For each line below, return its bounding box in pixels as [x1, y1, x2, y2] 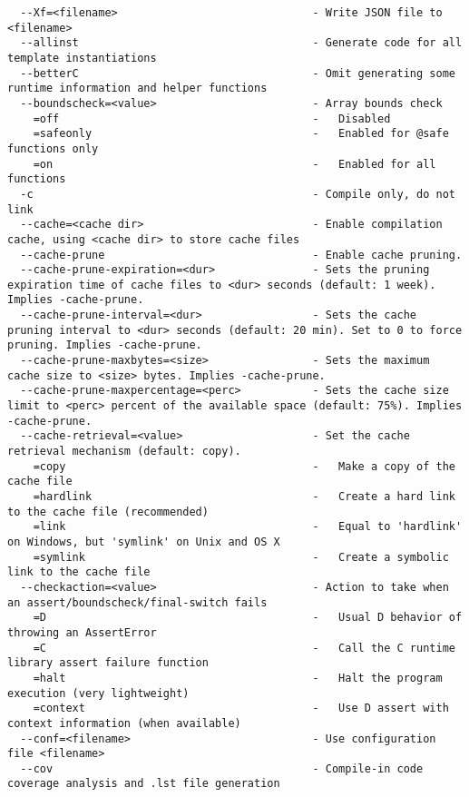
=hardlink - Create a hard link [33, 490, 455, 503]
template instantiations [7, 51, 157, 64]
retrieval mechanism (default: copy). [7, 445, 241, 458]
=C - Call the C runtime [33, 641, 455, 654]
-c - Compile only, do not [20, 187, 455, 201]
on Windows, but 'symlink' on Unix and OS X [7, 535, 280, 548]
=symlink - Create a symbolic [33, 550, 449, 564]
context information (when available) [7, 716, 241, 730]
